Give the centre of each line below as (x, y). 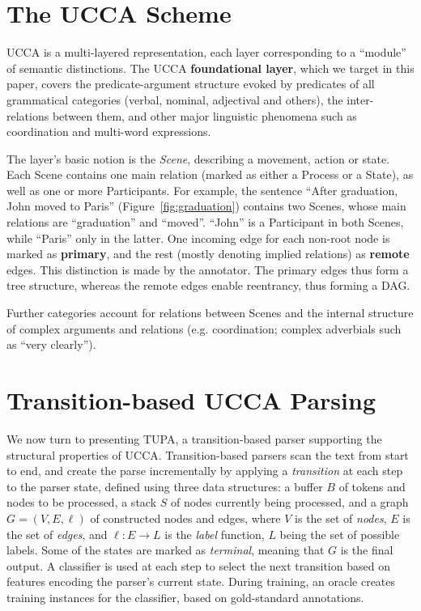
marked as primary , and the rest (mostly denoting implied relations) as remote (208, 254)
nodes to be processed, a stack (82, 502)
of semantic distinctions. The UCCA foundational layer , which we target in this (210, 68)
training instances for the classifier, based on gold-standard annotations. (185, 597)
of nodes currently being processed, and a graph (289, 502)
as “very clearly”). (51, 344)
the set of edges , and (57, 534)
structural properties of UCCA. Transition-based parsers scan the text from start (208, 454)
